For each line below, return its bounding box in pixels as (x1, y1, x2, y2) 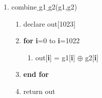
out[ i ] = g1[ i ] (35, 52, 75, 62)
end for (23, 69, 49, 79)
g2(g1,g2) (48, 2, 77, 12)
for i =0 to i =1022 (23, 35, 80, 46)
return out (23, 85, 55, 96)
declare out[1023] (23, 18, 76, 29)
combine (11, 2, 37, 12)
